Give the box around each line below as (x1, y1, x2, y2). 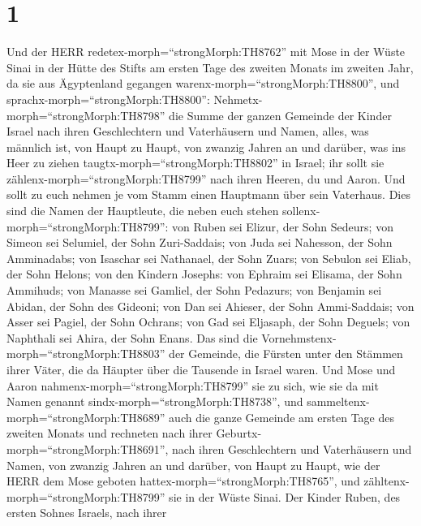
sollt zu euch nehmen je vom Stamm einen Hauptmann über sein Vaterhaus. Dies (6, 186, 410, 203)
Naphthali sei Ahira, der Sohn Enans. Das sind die (6, 329, 258, 346)
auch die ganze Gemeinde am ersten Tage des (169, 408, 395, 425)
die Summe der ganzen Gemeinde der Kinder (169, 106, 392, 123)
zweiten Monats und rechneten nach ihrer (6, 425, 213, 442)
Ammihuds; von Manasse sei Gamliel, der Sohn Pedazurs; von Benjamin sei (6, 282, 382, 299)
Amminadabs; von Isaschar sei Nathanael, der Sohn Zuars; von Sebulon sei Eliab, (6, 249, 411, 266)
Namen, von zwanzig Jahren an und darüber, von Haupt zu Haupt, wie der (6, 456, 380, 473)
